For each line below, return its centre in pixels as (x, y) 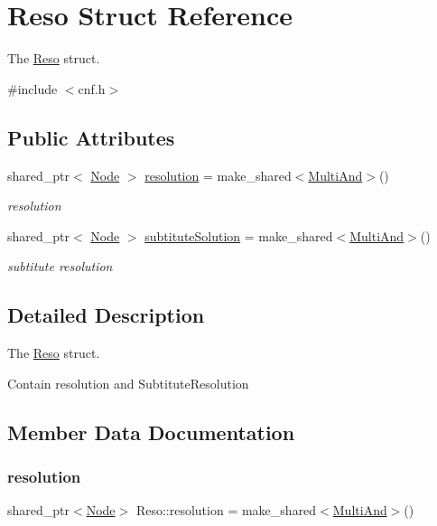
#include (33, 88)
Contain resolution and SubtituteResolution (128, 383)
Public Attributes (91, 137)
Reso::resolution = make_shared (226, 510)
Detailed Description (106, 315)
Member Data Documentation (151, 432)
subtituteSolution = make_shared (239, 235)
